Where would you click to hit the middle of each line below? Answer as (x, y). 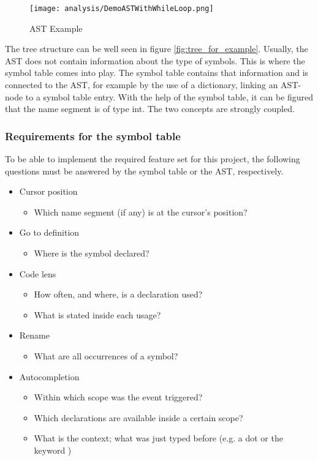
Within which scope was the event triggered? (118, 397)
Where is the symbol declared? (92, 253)
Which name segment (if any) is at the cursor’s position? (141, 212)
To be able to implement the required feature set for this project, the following (153, 159)
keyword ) (53, 450)
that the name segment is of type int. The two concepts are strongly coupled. (150, 109)
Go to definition (49, 232)
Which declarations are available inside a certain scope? (138, 417)
